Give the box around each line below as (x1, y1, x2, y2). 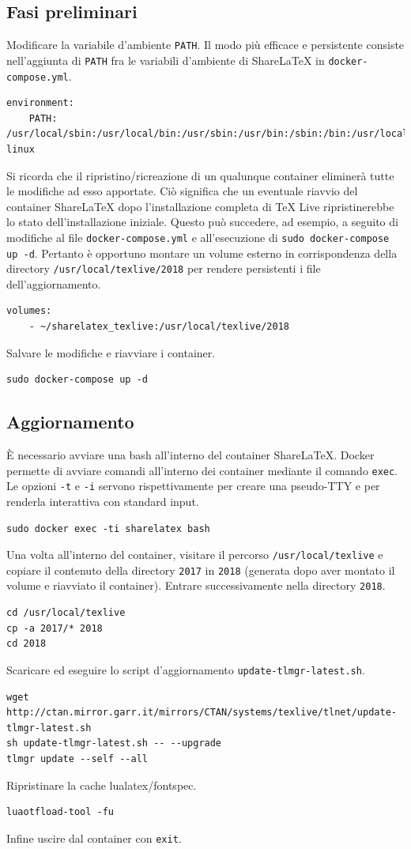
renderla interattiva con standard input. (6, 492, 199, 509)
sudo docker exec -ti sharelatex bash (6, 523, 210, 534)
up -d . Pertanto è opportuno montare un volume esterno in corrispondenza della (6, 244, 398, 261)
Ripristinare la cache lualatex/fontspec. (6, 776, 197, 793)
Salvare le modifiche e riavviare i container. (6, 344, 216, 360)
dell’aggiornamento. (6, 275, 101, 292)
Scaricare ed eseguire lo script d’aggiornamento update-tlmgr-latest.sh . (6, 661, 365, 677)
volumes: (6, 305, 52, 317)
